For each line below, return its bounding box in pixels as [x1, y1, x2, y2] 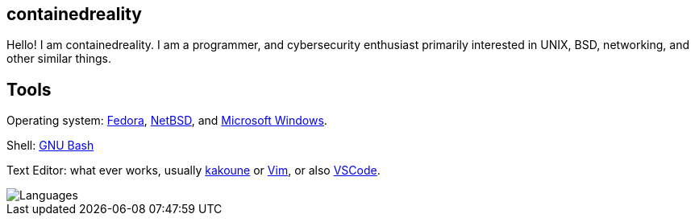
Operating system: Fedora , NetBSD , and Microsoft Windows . [6, 113, 327, 128]
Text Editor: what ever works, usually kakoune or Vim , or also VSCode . [6, 163, 381, 178]
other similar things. [6, 51, 112, 66]
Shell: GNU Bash [6, 138, 94, 153]
